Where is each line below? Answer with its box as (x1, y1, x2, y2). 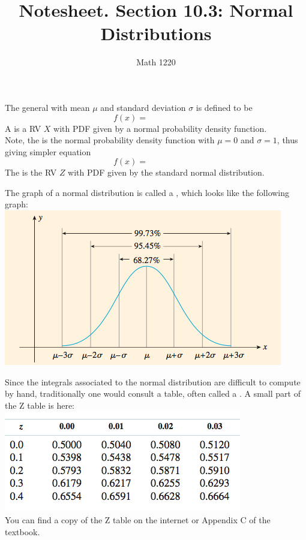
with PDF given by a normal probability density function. (53, 122, 267, 134)
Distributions (100, 21, 212, 46)
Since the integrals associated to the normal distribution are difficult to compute (5, 375, 301, 388)
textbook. (5, 525, 40, 538)
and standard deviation (100, 101, 186, 113)
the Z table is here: (5, 399, 74, 411)
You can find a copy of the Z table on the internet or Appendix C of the (5, 514, 271, 526)
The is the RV (5, 166, 57, 179)
